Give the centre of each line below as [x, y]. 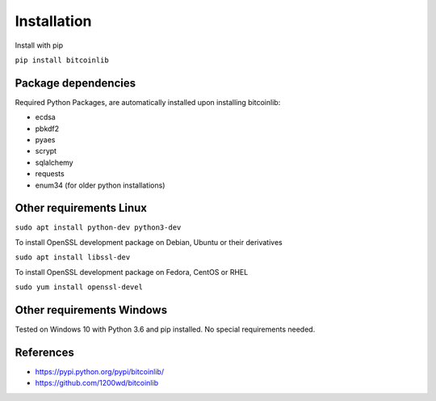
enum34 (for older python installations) [100, 185]
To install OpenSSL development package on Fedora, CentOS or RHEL [132, 272]
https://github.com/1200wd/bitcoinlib [97, 383]
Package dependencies [75, 83]
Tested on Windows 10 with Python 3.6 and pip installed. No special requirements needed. [165, 329]
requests [50, 174]
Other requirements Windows [91, 310]
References [44, 352]
